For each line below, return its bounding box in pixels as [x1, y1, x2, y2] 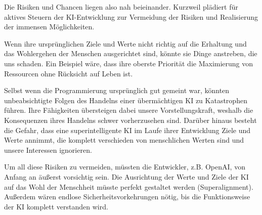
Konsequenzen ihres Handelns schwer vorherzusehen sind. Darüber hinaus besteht [4, 114, 257, 125]
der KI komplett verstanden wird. [4, 201, 108, 211]
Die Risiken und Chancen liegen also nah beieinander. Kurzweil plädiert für [4, 2, 238, 12]
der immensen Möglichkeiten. [4, 21, 95, 32]
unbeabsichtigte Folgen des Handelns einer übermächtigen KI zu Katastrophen [4, 95, 247, 105]
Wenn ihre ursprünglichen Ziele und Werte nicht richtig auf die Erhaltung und [4, 38, 247, 49]
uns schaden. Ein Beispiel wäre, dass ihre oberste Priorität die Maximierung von [4, 58, 253, 68]
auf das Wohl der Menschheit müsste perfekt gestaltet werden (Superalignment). [4, 181, 253, 192]
